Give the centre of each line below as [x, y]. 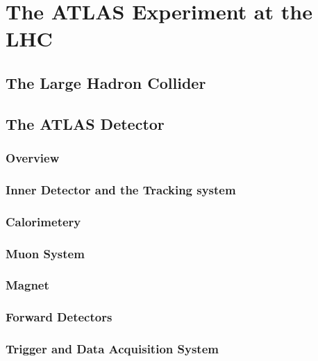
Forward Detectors [59, 317]
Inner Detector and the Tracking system [121, 189]
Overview [33, 158]
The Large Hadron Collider [106, 82]
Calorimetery [43, 221]
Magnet [27, 285]
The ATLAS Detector [85, 123]
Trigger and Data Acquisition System [112, 349]
